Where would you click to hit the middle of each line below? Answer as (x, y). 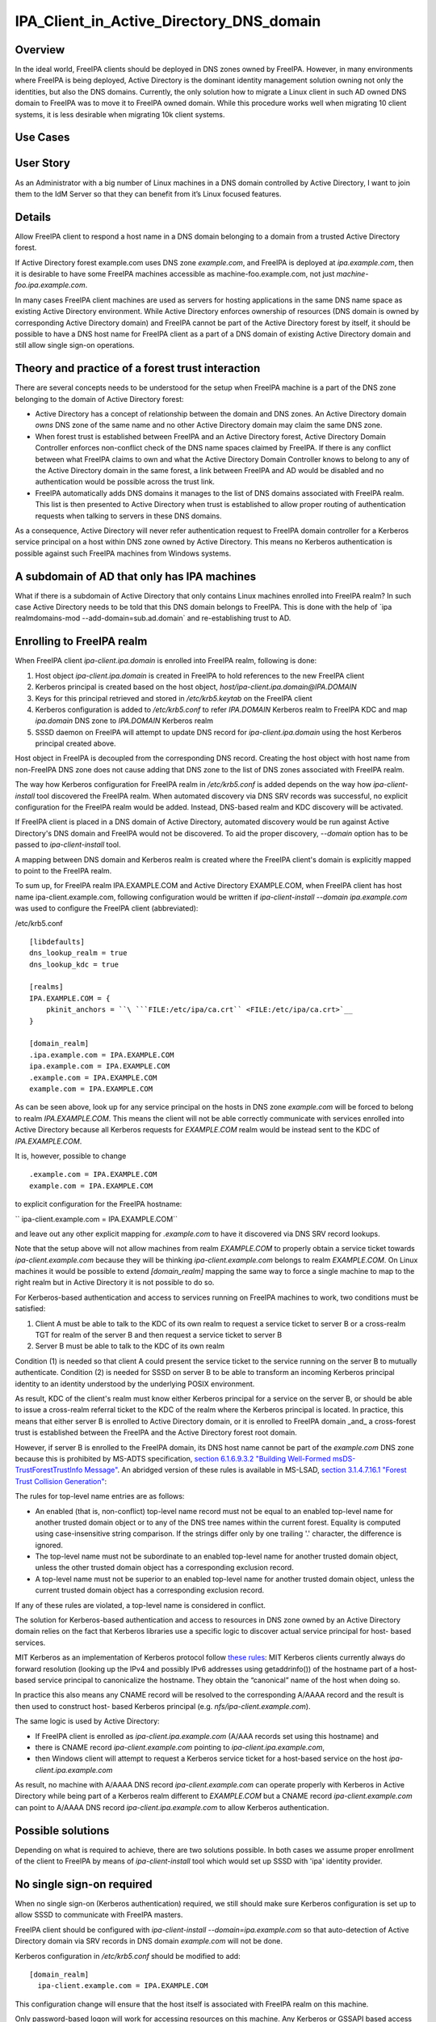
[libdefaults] (57, 941)
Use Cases (42, 137)
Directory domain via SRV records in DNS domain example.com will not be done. (149, 1941)
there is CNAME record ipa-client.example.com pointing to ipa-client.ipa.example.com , (180, 1747)
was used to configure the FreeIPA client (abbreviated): (107, 908)
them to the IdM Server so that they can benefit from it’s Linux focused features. (148, 193)
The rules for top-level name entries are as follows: (100, 1496)
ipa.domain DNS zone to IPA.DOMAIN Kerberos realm (124, 721)
